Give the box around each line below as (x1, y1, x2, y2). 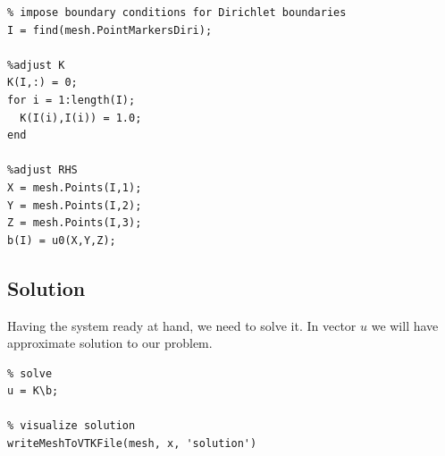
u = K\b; (7, 384, 59, 398)
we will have (371, 316, 439, 334)
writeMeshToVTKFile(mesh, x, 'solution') (7, 437, 257, 451)
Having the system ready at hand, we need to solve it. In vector (7, 316, 357, 334)
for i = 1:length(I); (7, 93, 136, 106)
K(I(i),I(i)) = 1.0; (20, 111, 142, 124)
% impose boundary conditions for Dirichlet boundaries (7, 6, 347, 19)
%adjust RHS (7, 164, 78, 177)
